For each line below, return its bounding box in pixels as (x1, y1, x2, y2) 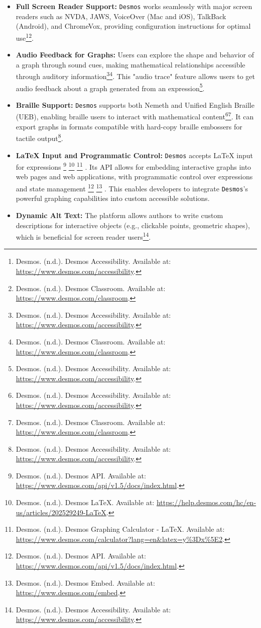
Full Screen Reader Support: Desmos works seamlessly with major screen (16, 1, 252, 11)
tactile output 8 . (16, 131, 63, 143)
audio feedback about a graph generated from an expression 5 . (16, 81, 205, 93)
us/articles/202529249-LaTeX (16, 507, 106, 517)
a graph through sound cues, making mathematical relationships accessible (16, 59, 245, 69)
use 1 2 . (16, 31, 34, 43)
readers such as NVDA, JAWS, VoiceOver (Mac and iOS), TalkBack (16, 11, 226, 21)
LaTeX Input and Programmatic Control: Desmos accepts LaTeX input (16, 150, 253, 160)
